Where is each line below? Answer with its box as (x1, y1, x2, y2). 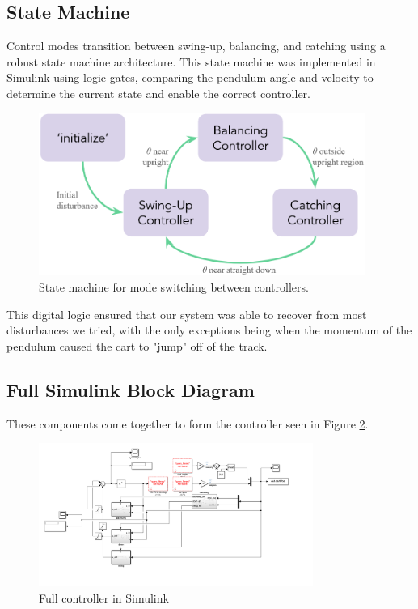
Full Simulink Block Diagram (6, 377, 255, 402)
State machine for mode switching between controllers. (39, 278, 309, 295)
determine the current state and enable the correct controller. (6, 84, 310, 101)
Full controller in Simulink (39, 589, 169, 606)
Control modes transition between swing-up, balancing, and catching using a (6, 37, 386, 54)
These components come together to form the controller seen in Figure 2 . (6, 415, 369, 432)
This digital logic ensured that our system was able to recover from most (6, 305, 367, 322)
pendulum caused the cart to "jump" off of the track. (6, 337, 268, 354)
